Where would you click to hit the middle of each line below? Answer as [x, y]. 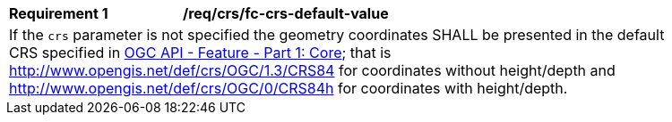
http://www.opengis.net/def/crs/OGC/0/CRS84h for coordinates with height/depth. [289, 88]
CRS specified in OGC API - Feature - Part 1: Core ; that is [200, 53]
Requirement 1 [59, 13]
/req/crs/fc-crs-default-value [286, 13]
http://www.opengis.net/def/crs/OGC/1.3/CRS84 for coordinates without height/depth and [312, 70]
